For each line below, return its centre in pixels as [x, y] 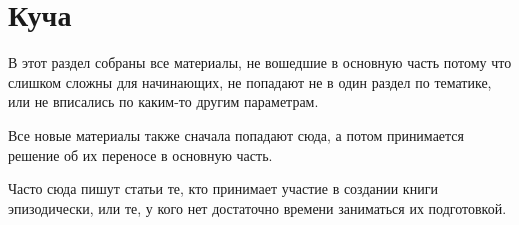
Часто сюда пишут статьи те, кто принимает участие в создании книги [223, 188]
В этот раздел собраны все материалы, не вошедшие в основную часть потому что [260, 62]
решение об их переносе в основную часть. [140, 154]
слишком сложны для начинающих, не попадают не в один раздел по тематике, [250, 81]
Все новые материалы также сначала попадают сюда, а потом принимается [236, 134]
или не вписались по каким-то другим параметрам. [163, 101]
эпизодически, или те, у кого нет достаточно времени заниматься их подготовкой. [257, 207]
